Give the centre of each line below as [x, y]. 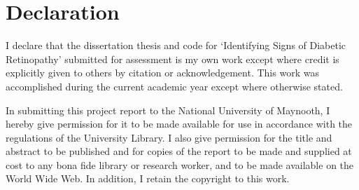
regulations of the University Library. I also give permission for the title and [169, 137]
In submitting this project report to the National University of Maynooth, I [168, 110]
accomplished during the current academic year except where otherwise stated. [174, 86]
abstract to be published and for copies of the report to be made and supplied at [179, 151]
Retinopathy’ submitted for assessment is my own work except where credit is [173, 59]
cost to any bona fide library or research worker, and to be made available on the [180, 164]
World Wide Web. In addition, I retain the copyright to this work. [148, 178]
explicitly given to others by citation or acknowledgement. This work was [162, 73]
